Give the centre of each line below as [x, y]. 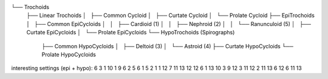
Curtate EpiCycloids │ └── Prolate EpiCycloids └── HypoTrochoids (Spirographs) [131, 33]
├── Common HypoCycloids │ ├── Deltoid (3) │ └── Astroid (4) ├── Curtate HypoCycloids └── [168, 46]
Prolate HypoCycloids [69, 54]
